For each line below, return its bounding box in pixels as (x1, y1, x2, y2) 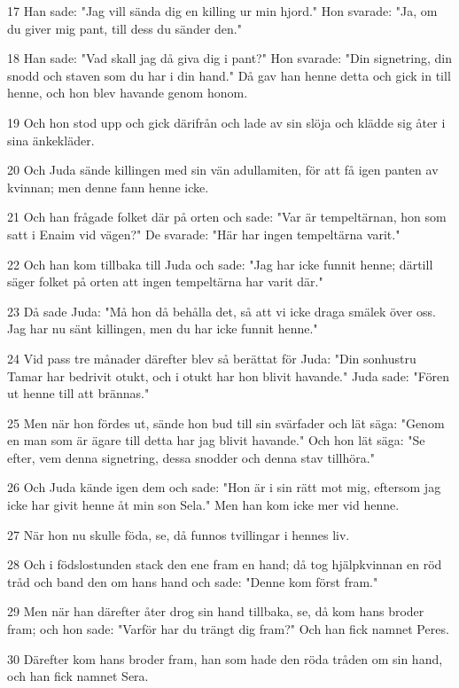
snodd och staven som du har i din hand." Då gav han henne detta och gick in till (7, 66, 451, 84)
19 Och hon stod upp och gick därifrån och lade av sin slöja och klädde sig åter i (7, 113, 446, 131)
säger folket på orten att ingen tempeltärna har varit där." (7, 272, 323, 291)
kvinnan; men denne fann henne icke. (7, 177, 209, 196)
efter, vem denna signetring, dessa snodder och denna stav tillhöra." (7, 448, 375, 466)
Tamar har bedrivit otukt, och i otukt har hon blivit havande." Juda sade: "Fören (7, 366, 449, 385)
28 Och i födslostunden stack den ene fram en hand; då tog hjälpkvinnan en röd (7, 555, 442, 574)
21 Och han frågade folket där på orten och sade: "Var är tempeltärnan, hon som (7, 207, 447, 226)
